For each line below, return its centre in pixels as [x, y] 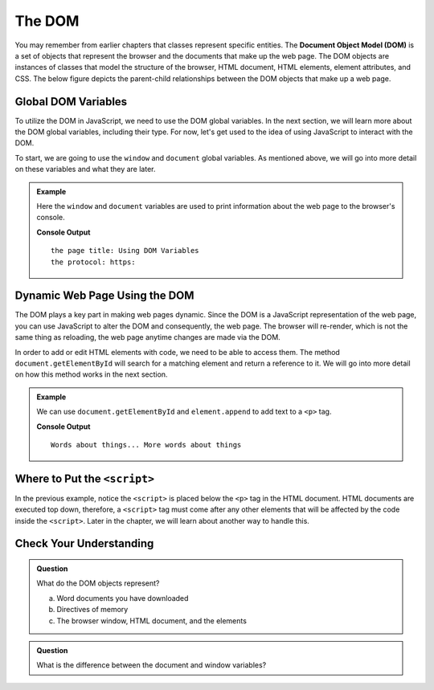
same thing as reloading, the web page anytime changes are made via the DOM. [147, 337]
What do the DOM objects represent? [98, 583]
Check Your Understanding [84, 543]
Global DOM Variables [71, 102]
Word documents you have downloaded [123, 598]
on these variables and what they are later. [85, 169]
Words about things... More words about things [146, 445]
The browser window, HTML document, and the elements [151, 621]
